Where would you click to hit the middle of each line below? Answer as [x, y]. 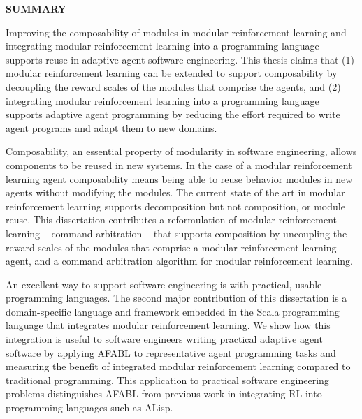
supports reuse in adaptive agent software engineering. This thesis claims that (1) [180, 59]
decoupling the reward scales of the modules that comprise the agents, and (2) [173, 86]
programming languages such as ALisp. [89, 407]
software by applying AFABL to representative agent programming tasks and [171, 352]
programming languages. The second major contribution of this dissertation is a [176, 298]
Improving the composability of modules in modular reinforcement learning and [176, 32]
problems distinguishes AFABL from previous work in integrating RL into [164, 394]
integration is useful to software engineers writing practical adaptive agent [164, 339]
